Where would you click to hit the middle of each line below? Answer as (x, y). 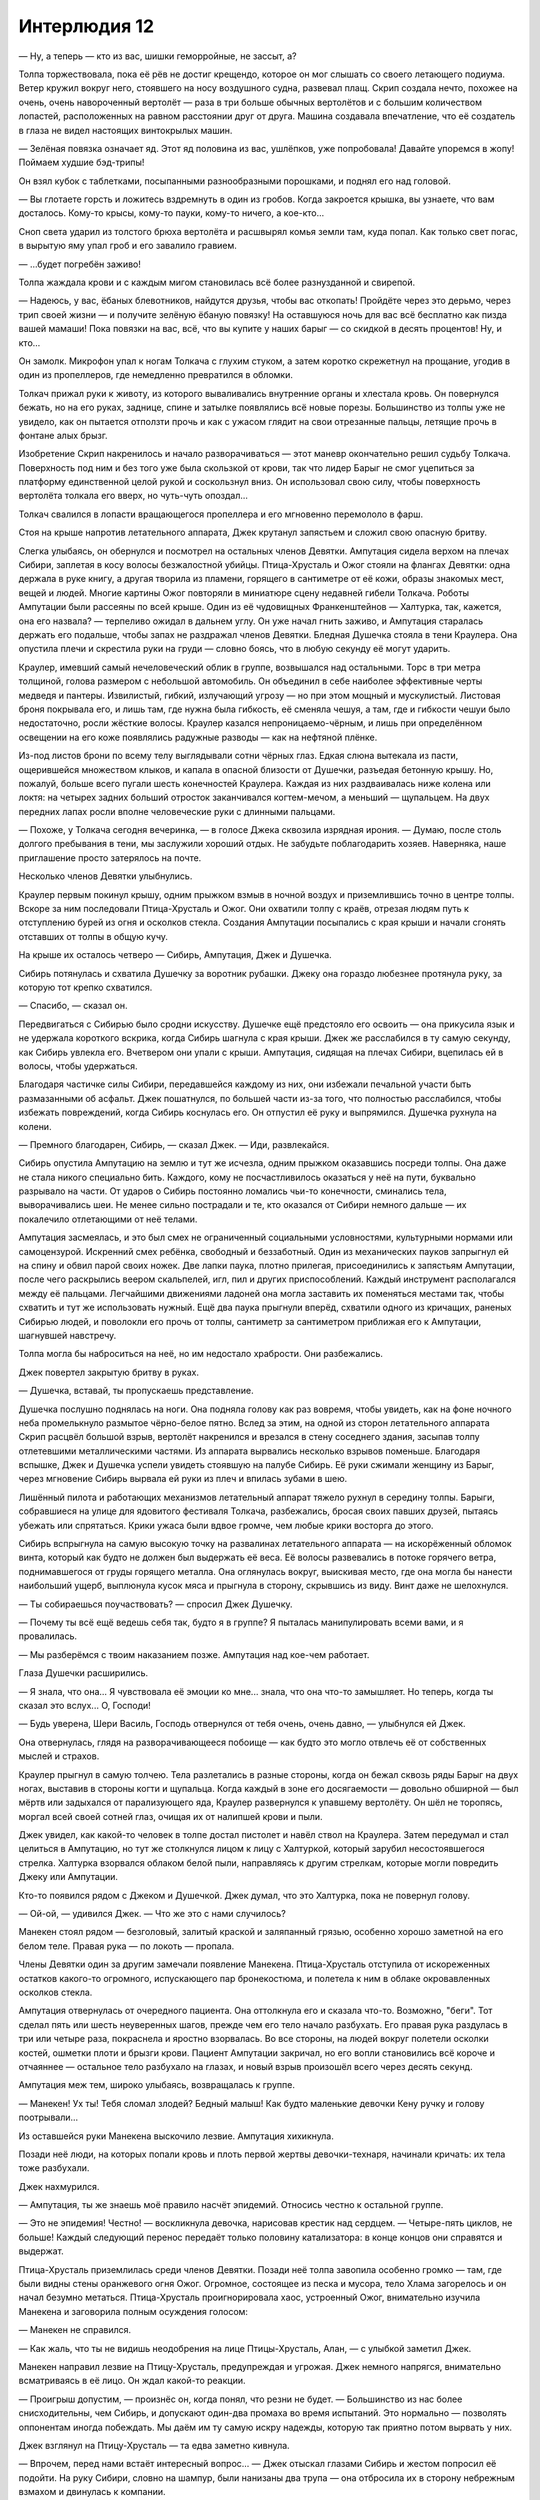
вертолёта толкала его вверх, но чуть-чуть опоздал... (133, 496)
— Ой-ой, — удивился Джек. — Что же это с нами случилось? (152, 1914)
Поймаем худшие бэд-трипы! (81, 162)
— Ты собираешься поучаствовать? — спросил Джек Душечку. (156, 1604)
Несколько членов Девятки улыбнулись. (105, 876)
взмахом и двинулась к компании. (92, 2492)
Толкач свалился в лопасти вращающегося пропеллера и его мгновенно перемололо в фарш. (221, 514)
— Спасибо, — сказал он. (73, 1006)
